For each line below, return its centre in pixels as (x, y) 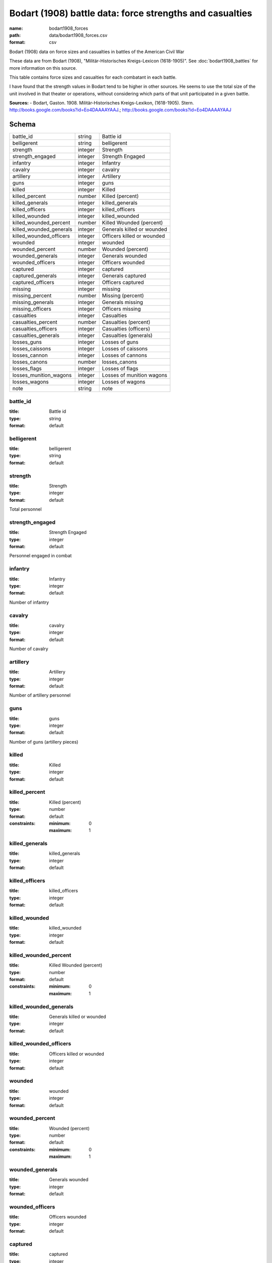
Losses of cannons (124, 355)
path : (15, 35)
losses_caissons (32, 349)
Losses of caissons (125, 349)
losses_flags (27, 369)
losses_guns (27, 342)
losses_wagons (30, 382)
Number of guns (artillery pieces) (44, 742)
